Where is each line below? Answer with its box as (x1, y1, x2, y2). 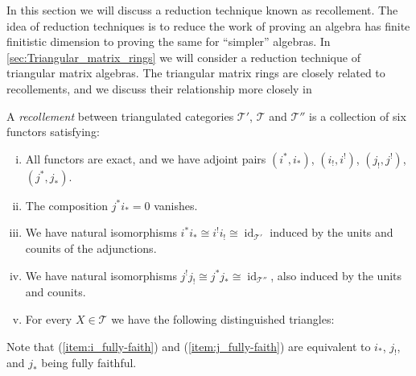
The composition (25, 196, 109, 213)
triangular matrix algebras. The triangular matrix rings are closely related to (6, 64, 385, 81)
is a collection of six (309, 107, 406, 124)
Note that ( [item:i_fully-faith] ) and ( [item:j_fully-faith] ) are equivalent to (6, 337, 371, 354)
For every (25, 310, 72, 327)
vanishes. (154, 196, 198, 213)
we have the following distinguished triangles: (111, 310, 335, 327)
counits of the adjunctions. (25, 239, 157, 256)
